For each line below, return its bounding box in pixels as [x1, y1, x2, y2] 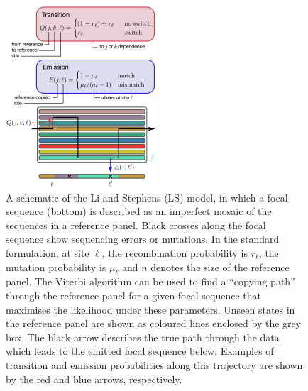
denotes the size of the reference [150, 259, 290, 274]
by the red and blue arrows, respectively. [6, 371, 182, 386]
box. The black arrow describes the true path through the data [6, 329, 280, 344]
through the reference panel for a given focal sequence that [6, 287, 261, 302]
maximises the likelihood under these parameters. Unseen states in [6, 302, 295, 316]
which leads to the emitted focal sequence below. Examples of [6, 343, 274, 358]
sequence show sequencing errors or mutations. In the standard [6, 231, 280, 246]
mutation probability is [6, 259, 106, 274]
